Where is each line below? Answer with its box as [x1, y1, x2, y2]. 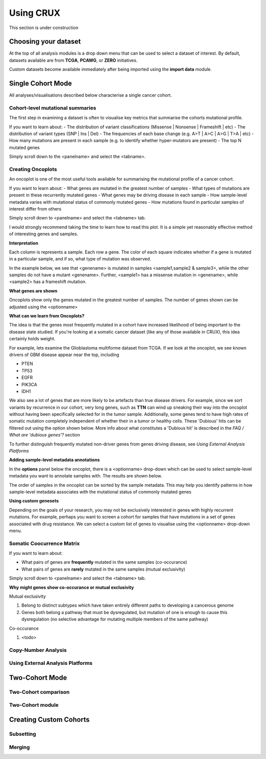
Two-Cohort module [9, 702, 59, 709]
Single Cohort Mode [9, 79, 72, 88]
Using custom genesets [9, 498, 59, 504]
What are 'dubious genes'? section [9, 432, 80, 438]
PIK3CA [21, 381, 37, 387]
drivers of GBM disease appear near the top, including [9, 352, 119, 358]
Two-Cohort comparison [9, 688, 70, 695]
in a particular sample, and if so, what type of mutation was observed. [9, 256, 151, 262]
